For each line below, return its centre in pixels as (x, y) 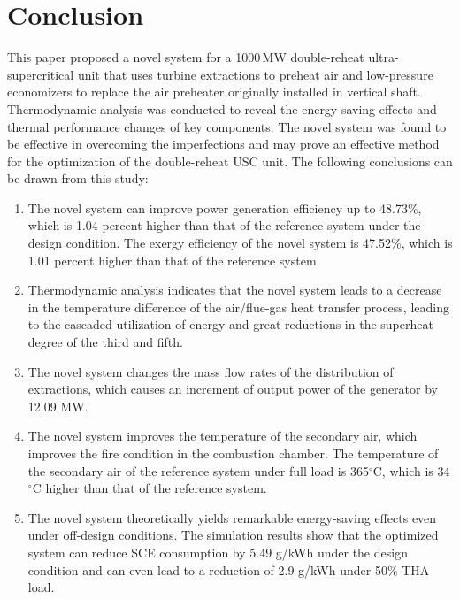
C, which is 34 (411, 470)
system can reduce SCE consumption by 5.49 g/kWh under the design (218, 552)
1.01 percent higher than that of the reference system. (174, 260)
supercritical (41, 74)
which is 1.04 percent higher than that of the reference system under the (224, 225)
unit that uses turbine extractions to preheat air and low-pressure (255, 74)
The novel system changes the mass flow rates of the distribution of (211, 371)
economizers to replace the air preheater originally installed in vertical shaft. (214, 92)
